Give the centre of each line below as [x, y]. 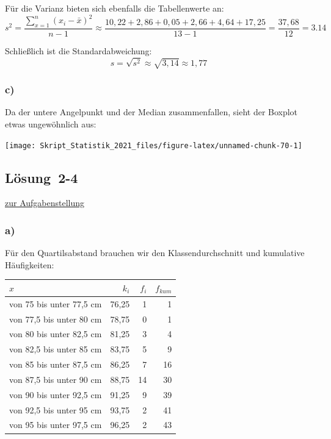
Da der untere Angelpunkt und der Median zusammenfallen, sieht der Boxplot [151, 112]
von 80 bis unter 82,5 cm [56, 334]
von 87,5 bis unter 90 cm [56, 379]
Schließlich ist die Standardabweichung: [78, 50]
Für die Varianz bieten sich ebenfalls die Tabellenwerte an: [115, 8]
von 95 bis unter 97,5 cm [56, 425]
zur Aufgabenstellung [45, 203]
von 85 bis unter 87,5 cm [56, 364]
